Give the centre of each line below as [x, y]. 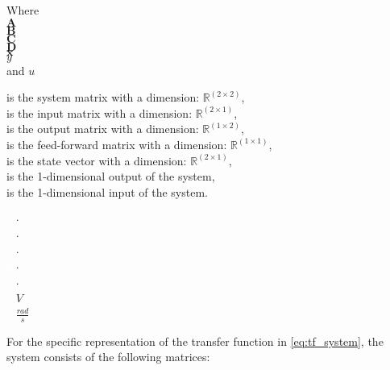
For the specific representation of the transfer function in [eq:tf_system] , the [195, 341]
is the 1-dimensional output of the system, [111, 176]
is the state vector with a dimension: [97, 160]
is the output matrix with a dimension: [103, 129]
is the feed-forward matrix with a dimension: [117, 144]
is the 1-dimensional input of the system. [107, 191]
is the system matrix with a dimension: [103, 97]
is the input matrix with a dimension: [100, 112]
